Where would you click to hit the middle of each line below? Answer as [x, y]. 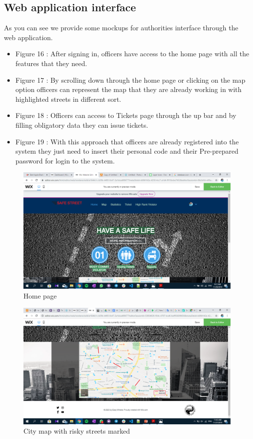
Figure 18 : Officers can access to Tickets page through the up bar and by [126, 115]
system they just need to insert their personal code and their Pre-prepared [127, 151]
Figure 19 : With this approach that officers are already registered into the [127, 141]
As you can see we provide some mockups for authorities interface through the [121, 28]
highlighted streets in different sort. [68, 99]
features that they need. [51, 63]
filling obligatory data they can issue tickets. [82, 125]
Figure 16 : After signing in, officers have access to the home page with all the [132, 54]
